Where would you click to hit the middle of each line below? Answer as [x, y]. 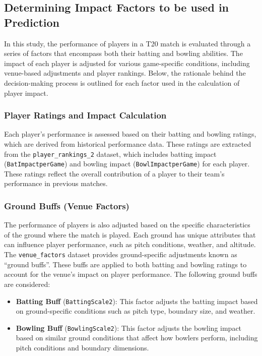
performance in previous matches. [56, 183]
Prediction [32, 22]
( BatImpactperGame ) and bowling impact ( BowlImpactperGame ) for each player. [127, 164]
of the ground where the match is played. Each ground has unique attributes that [130, 234]
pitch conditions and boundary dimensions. [82, 347]
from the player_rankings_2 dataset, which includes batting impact [110, 154]
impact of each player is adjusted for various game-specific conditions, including [127, 63]
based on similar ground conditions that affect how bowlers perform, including [137, 338]
